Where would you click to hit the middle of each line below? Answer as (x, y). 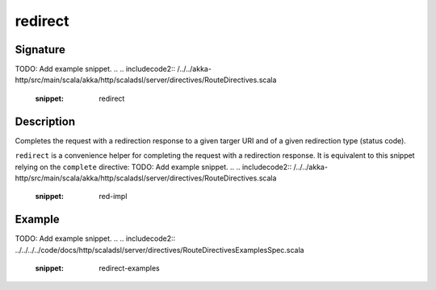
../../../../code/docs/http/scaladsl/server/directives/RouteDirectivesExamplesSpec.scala (159, 250)
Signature (40, 50)
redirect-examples (130, 268)
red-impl (113, 197)
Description (45, 121)
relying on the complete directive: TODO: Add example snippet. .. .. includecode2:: (153, 167)
